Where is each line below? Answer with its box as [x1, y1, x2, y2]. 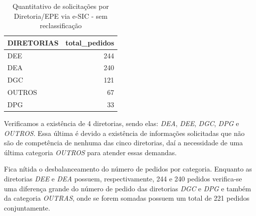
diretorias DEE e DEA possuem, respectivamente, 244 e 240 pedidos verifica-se [4, 173, 242, 184]
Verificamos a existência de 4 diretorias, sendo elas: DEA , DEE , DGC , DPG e [4, 118, 239, 129]
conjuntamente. [4, 202, 50, 213]
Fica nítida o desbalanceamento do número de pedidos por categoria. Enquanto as [4, 164, 252, 174]
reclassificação [39, 20, 82, 31]
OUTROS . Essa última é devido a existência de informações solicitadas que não [4, 128, 245, 138]
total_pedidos [65, 37, 114, 47]
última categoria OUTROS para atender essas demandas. [4, 147, 177, 157]
